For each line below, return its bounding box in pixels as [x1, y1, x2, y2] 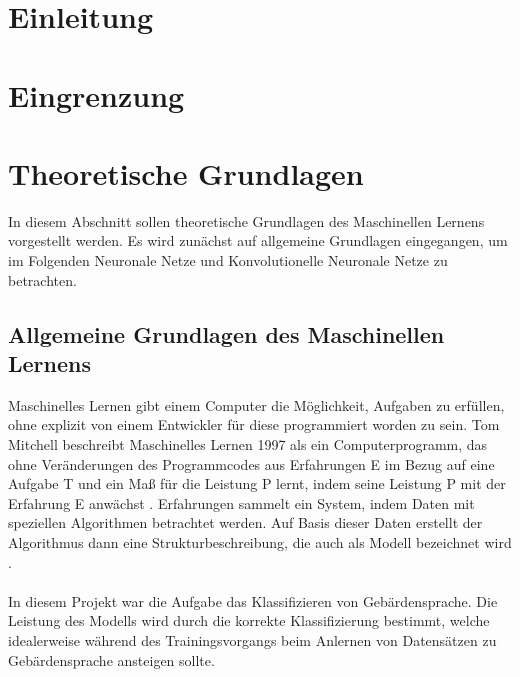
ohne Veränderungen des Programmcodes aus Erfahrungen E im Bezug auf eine [8, 453, 495, 474]
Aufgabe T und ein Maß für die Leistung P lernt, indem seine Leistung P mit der [8, 473, 506, 494]
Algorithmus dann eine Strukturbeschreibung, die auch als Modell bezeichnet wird [8, 532, 512, 552]
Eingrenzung [8, 74, 185, 115]
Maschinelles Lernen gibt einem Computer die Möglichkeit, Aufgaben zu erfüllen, [8, 394, 505, 415]
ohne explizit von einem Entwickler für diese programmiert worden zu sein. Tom [8, 414, 500, 435]
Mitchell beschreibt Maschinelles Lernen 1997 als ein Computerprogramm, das [8, 434, 488, 455]
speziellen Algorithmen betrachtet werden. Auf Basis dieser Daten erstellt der [8, 512, 483, 533]
